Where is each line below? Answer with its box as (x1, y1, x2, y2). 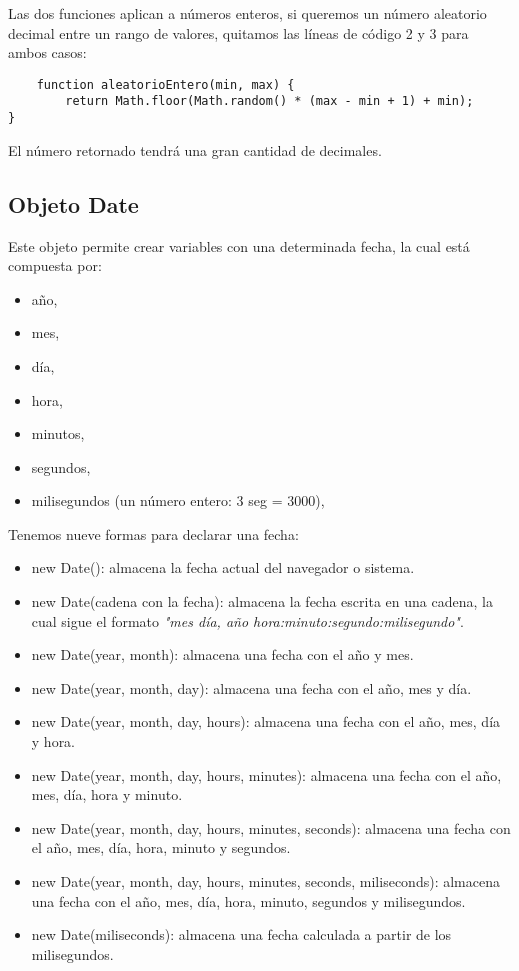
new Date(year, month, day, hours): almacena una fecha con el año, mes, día (31, 711, 501, 732)
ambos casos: (8, 42, 87, 63)
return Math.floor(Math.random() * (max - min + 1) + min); (65, 94, 474, 109)
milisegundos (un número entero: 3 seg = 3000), (31, 490, 325, 511)
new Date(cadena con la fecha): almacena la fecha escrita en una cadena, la (31, 591, 493, 612)
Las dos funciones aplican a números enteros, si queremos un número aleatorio (8, 3, 487, 23)
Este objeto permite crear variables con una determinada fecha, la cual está (8, 235, 470, 256)
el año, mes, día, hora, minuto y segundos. (31, 837, 291, 858)
